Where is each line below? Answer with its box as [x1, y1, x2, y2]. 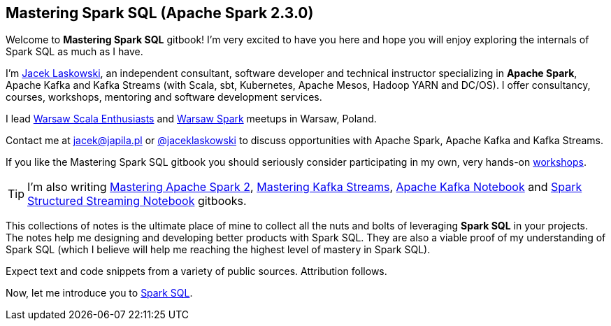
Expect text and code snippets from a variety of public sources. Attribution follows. [6, 265, 387, 278]
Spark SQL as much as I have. [6, 45, 143, 58]
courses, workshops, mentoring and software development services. [6, 91, 322, 104]
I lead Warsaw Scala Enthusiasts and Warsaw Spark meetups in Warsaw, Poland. [6, 113, 377, 125]
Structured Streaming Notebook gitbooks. [27, 194, 247, 208]
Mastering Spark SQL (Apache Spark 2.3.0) [6, 4, 314, 22]
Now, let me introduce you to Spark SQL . [6, 287, 193, 299]
